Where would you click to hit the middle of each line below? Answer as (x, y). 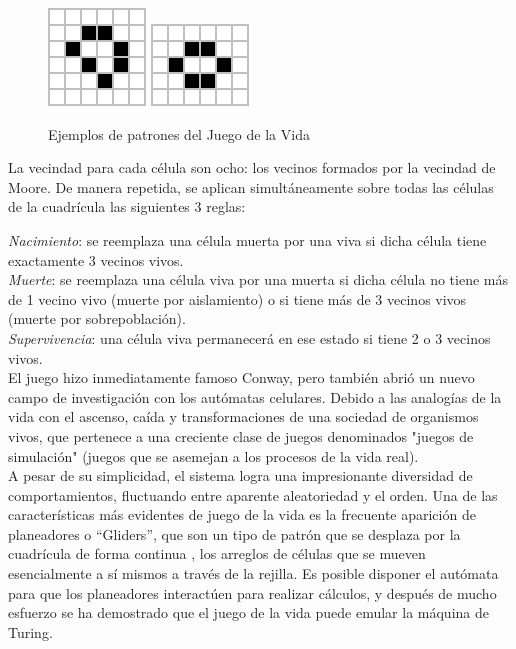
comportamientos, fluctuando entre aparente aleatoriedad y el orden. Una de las (253, 494)
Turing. (30, 631)
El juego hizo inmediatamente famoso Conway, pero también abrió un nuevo (241, 377)
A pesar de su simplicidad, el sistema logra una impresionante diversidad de (240, 475)
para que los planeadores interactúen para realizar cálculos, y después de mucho (252, 592)
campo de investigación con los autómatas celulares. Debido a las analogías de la (255, 396)
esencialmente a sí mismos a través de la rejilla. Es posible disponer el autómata (253, 573)
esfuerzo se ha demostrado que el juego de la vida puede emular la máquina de (248, 612)
